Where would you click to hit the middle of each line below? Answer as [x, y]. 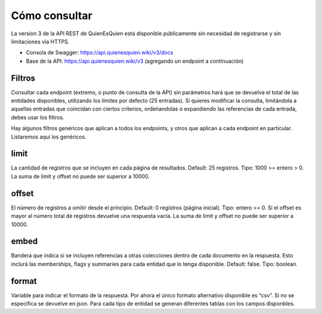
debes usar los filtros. [38, 117]
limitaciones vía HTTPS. [40, 41]
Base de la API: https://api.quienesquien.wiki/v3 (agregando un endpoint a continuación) [135, 61]
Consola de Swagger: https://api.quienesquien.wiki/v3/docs [100, 53]
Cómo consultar [52, 16]
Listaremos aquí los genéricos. [49, 137]
